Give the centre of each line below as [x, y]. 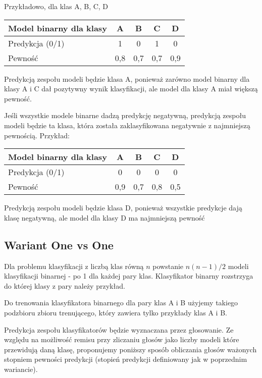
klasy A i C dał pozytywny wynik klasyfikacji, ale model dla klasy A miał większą [131, 89]
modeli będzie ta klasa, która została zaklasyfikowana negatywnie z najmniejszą [127, 125]
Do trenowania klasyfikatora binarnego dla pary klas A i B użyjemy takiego [121, 303]
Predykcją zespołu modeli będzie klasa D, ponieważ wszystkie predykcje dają [123, 208]
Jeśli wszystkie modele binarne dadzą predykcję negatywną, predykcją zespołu [125, 115]
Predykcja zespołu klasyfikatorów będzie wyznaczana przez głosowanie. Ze [119, 329]
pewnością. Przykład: [37, 135]
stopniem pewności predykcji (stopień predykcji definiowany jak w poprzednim [126, 359]
